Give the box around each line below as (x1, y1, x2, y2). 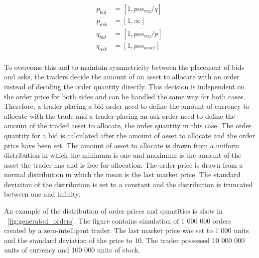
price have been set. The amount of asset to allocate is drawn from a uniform (4, 140, 240, 150)
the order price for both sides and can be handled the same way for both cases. (4, 91, 246, 101)
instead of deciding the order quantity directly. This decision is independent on (4, 81, 245, 91)
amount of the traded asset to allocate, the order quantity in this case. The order (4, 120, 252, 131)
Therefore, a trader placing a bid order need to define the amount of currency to (4, 101, 250, 111)
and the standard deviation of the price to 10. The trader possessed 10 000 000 (4, 235, 245, 245)
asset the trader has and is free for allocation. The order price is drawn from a (4, 159, 243, 170)
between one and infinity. (4, 189, 81, 199)
